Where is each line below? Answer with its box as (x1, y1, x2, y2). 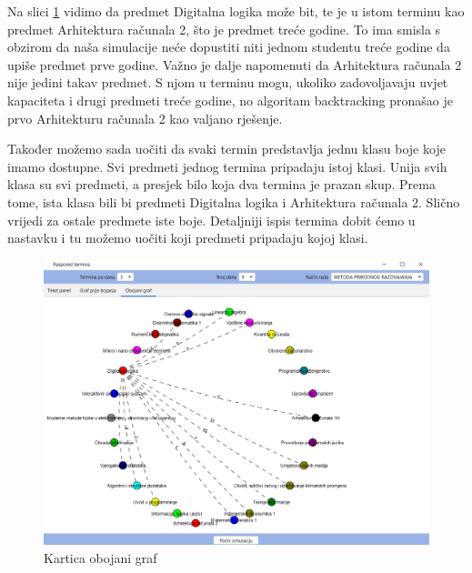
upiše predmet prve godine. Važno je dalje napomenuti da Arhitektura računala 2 (7, 55, 462, 74)
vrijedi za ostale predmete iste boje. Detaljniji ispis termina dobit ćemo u (7, 210, 416, 229)
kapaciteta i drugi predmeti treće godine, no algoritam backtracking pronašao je (7, 90, 453, 109)
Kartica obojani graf (44, 548, 157, 567)
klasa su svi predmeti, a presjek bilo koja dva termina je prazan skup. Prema (7, 175, 436, 194)
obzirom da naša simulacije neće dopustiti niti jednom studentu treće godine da (7, 37, 450, 56)
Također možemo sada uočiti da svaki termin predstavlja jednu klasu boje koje (7, 139, 446, 158)
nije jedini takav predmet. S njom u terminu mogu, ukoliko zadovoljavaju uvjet (7, 73, 448, 92)
